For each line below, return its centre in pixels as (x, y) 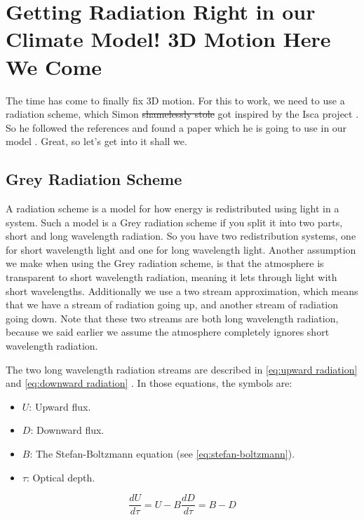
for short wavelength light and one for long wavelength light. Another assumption (181, 249)
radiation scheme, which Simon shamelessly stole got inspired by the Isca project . (182, 114)
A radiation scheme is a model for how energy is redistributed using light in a (173, 208)
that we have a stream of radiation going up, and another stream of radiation (172, 305)
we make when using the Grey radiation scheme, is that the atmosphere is (165, 263)
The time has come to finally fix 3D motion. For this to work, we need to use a (175, 100)
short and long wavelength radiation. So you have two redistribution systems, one (181, 236)
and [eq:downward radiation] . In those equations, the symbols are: (149, 383)
